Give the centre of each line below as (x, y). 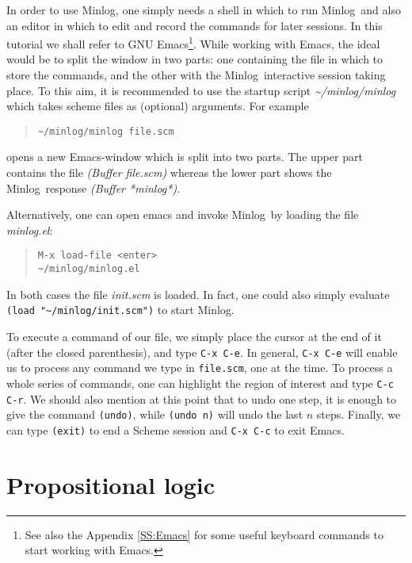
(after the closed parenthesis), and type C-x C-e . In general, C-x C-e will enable (202, 352)
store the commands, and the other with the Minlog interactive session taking (196, 75)
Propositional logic (111, 484)
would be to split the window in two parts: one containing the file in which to (195, 59)
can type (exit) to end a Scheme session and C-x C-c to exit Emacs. (175, 429)
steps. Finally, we (359, 414)
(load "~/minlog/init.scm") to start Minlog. (120, 310)
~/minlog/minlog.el (89, 269)
